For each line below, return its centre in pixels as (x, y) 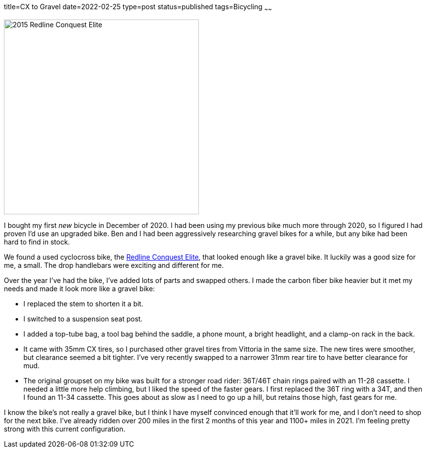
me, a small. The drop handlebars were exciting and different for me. (114, 265)
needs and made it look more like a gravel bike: (79, 288)
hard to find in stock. (37, 242)
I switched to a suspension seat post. (83, 319)
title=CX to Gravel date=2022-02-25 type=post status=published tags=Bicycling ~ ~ (138, 8)
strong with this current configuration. (65, 429)
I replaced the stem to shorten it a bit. (83, 303)
